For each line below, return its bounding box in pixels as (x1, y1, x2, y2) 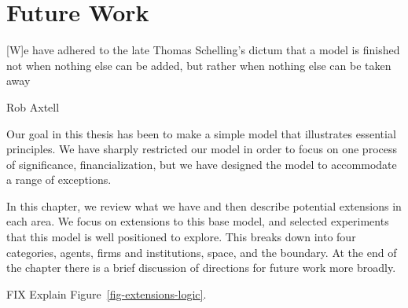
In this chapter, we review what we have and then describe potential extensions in (6, 197, 402, 214)
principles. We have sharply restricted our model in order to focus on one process (6, 141, 397, 157)
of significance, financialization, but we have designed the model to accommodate (6, 156, 397, 172)
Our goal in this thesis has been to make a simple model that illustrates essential (6, 125, 396, 141)
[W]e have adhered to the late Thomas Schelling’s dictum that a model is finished (6, 42, 400, 58)
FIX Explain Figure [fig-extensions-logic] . (6, 285, 207, 302)
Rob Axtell (6, 98, 60, 115)
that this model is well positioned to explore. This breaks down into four (6, 229, 356, 245)
